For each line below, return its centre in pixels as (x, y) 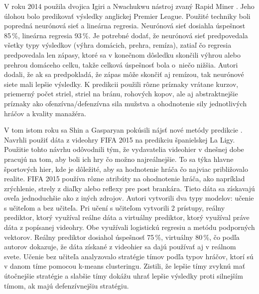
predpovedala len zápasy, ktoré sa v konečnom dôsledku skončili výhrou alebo (122, 54)
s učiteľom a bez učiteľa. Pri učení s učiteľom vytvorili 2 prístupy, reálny (115, 207)
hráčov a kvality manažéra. (45, 113)
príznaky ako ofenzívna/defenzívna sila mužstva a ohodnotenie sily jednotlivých (126, 103)
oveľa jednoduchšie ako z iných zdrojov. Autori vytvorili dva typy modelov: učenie (129, 198)
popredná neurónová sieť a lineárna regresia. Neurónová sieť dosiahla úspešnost (125, 26)
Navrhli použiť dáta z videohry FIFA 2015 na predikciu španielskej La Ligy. (120, 139)
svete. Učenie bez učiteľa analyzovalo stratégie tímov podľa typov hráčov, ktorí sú (129, 256)
